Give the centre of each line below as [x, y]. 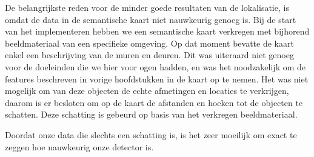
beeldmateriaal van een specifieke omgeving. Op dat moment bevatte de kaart [149, 43]
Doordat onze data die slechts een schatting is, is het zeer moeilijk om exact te [151, 134]
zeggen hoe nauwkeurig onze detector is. [79, 146]
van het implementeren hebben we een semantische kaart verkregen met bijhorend [157, 31]
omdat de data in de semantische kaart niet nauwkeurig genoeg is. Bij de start [151, 19]
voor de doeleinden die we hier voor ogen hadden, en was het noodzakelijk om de [155, 66]
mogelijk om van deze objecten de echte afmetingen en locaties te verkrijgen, [147, 91]
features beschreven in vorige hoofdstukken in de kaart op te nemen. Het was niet [157, 78]
